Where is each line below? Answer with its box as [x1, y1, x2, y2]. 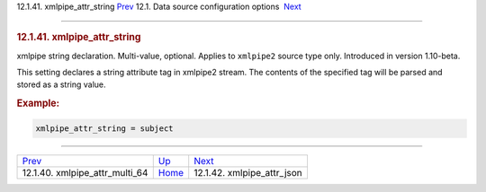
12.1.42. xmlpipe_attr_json [193, 166, 303, 179]
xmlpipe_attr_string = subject [35, 123, 175, 134]
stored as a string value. [16, 79, 107, 90]
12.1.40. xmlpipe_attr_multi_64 [22, 166, 148, 179]
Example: [16, 97, 60, 109]
